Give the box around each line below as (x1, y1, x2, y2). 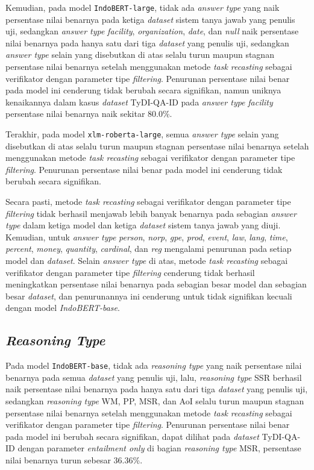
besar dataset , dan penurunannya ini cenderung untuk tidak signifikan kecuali (5, 289, 292, 302)
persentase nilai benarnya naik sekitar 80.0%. (5, 107, 172, 120)
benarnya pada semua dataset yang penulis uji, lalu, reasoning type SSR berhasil (5, 371, 302, 383)
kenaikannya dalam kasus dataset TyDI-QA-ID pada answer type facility (5, 95, 273, 108)
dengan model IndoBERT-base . (5, 301, 120, 314)
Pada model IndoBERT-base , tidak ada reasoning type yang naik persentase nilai (5, 359, 302, 372)
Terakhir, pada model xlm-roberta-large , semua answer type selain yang (5, 128, 279, 140)
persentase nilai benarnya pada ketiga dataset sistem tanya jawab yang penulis (5, 13, 295, 25)
